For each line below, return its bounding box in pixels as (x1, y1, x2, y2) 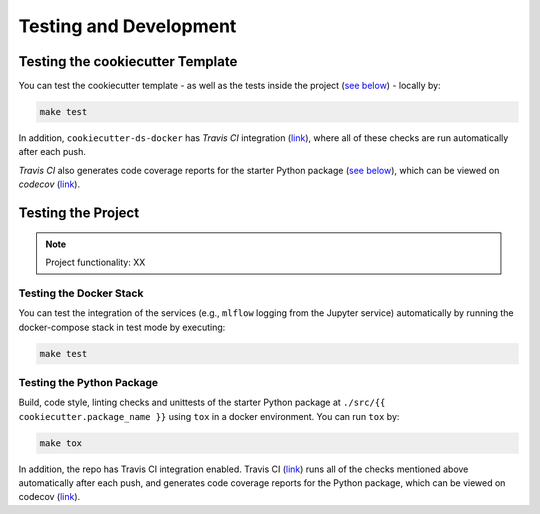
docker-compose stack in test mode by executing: (18, 321, 226, 333)
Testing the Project (18, 205, 140, 222)
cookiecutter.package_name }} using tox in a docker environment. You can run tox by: (18, 410, 400, 422)
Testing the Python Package (18, 375, 159, 389)
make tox (39, 437, 83, 449)
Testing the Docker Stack (18, 286, 144, 300)
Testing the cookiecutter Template (18, 53, 238, 70)
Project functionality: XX (45, 256, 146, 268)
